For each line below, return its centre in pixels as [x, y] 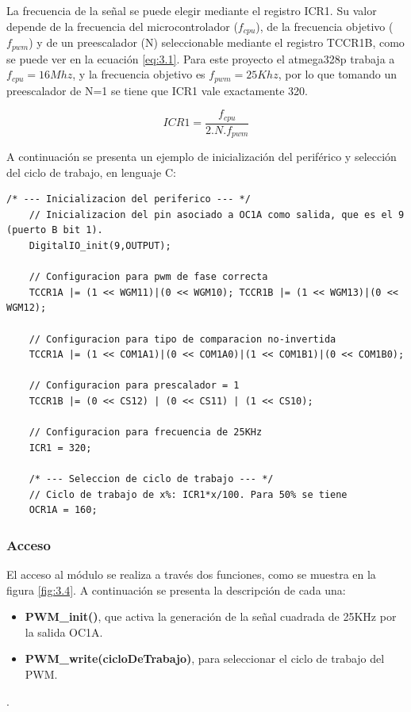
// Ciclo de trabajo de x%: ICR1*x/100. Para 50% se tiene [188, 494]
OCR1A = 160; [63, 510]
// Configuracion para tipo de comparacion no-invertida [182, 339]
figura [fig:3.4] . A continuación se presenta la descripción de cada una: [176, 590]
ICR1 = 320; [60, 448]
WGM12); [27, 308]
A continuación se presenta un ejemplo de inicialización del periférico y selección [202, 157]
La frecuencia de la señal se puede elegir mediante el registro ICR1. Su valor [192, 10]
